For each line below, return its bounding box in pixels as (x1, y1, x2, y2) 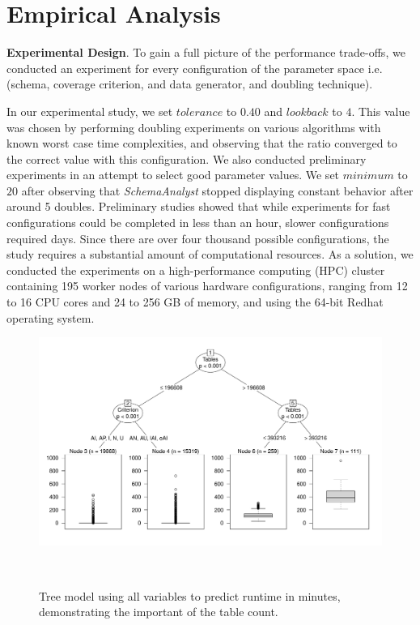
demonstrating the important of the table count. (39, 603, 278, 620)
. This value (351, 102, 410, 119)
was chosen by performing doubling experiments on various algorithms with (6, 118, 381, 135)
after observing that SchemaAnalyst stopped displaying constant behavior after (21, 182, 414, 199)
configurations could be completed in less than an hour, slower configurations (6, 214, 389, 231)
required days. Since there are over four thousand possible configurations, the (6, 229, 389, 246)
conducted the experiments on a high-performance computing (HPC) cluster (6, 261, 385, 278)
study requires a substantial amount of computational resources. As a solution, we (6, 246, 414, 263)
